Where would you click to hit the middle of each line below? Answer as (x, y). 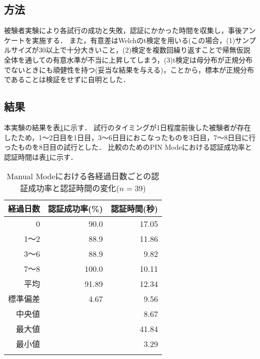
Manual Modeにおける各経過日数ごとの (79, 176)
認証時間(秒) (134, 209)
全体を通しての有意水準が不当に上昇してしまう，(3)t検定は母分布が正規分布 (128, 59)
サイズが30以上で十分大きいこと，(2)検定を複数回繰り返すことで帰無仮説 (130, 50)
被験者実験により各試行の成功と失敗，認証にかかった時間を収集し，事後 (123, 30)
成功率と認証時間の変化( (74, 188)
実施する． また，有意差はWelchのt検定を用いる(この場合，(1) (133, 40)
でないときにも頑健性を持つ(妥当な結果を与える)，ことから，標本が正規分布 (129, 69)
